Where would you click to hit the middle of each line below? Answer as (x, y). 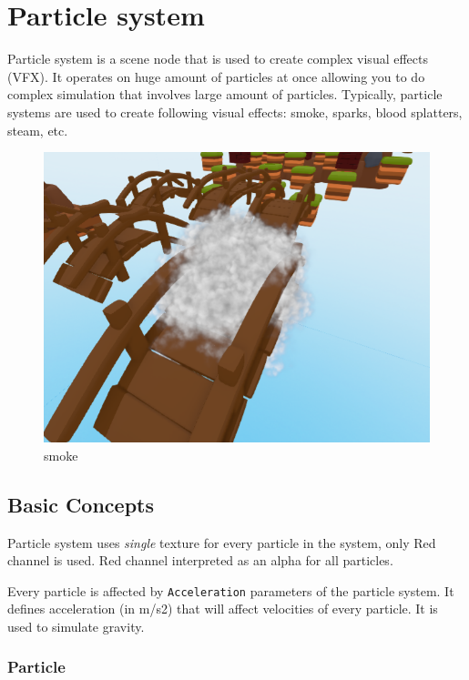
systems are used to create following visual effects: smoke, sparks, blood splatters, (235, 112)
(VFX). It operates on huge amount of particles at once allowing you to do (216, 76)
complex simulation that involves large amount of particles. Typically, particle (225, 94)
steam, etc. (38, 130)
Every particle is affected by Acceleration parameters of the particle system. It (231, 590)
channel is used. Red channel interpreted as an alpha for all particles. (200, 560)
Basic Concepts (81, 504)
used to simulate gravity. (76, 626)
